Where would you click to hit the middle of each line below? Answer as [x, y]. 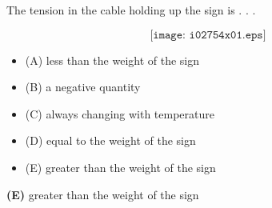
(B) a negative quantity [83, 87]
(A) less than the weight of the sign [112, 60]
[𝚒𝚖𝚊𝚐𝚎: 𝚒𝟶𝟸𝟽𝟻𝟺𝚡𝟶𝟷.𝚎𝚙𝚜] [208, 35]
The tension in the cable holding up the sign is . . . [131, 10]
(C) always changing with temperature [120, 113]
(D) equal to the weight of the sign [110, 140]
